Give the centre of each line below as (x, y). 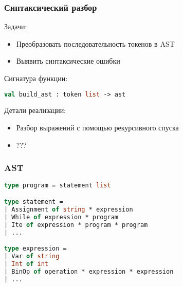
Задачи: (16, 26)
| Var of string (32, 256)
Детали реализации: (35, 110)
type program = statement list (58, 186)
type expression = (35, 249)
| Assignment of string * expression (69, 209)
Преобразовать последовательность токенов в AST (95, 43)
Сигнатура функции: (36, 78)
